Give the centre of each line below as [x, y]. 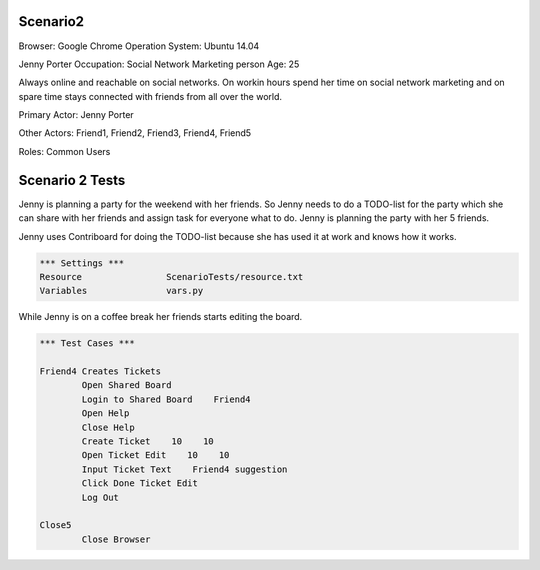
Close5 [55, 525]
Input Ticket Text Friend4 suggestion [184, 469]
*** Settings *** [82, 263]
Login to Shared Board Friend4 [166, 399]
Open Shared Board [126, 385]
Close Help [108, 427]
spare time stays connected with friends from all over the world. [150, 96]
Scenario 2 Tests [72, 180]
